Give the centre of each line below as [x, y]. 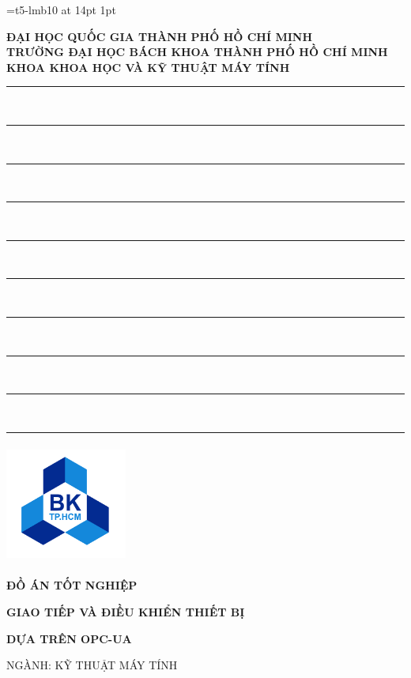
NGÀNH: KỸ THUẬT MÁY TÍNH [92, 665]
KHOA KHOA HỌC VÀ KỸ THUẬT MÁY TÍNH [148, 67]
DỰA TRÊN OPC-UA [69, 638]
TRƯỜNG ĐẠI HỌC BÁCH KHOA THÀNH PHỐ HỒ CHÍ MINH [197, 52]
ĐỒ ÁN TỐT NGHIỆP [72, 585]
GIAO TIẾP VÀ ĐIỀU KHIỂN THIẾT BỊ [126, 612]
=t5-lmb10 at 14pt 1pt [61, 9]
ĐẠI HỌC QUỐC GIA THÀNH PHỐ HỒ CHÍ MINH [160, 36]
